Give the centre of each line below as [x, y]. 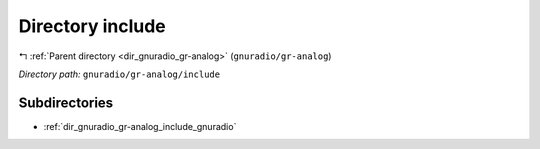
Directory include [92, 26]
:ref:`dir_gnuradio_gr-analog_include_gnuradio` [140, 126]
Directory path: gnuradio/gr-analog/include [119, 74]
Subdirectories [66, 102]
